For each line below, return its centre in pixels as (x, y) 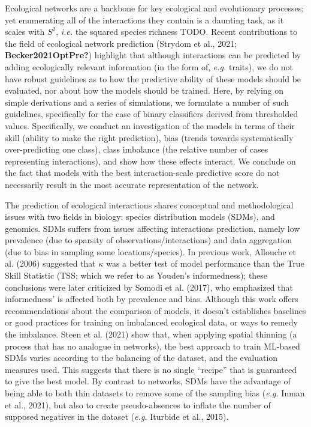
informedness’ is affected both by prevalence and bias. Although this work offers (152, 299)
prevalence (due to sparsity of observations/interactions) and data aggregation (148, 240)
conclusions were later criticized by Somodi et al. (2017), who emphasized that (149, 287)
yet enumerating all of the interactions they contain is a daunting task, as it (144, 20)
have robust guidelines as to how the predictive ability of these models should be (153, 78)
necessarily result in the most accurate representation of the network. (132, 184)
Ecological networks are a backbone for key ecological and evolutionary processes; (155, 8)
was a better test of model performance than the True (205, 263)
